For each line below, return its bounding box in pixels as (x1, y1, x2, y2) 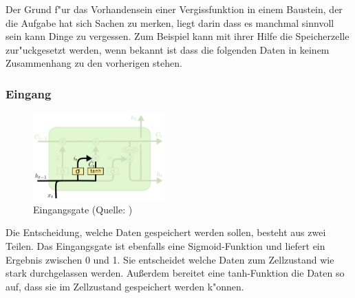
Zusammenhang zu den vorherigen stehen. (6, 56, 182, 70)
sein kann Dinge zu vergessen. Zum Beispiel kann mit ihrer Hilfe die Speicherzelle (6, 29, 349, 43)
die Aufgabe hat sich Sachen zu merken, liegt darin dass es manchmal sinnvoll (6, 15, 334, 30)
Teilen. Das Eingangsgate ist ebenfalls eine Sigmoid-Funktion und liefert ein (6, 238, 325, 253)
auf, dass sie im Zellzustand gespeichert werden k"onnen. (6, 279, 244, 293)
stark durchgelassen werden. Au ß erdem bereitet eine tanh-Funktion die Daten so (6, 266, 345, 280)
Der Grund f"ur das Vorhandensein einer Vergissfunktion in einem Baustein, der (6, 2, 343, 16)
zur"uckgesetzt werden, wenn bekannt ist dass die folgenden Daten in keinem (6, 42, 330, 56)
